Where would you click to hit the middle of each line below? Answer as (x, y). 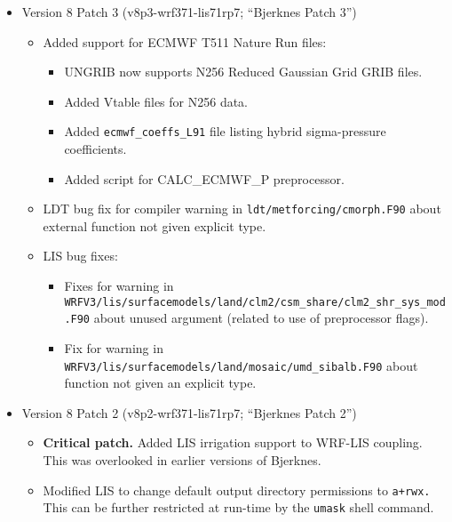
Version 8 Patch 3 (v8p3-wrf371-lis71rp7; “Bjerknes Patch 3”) (189, 12)
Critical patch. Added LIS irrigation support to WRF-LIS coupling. (233, 442)
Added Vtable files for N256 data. (156, 101)
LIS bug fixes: (80, 256)
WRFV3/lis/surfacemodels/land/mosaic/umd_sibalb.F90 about (241, 365)
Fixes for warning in (119, 286)
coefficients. (95, 149)
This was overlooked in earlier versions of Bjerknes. (182, 460)
